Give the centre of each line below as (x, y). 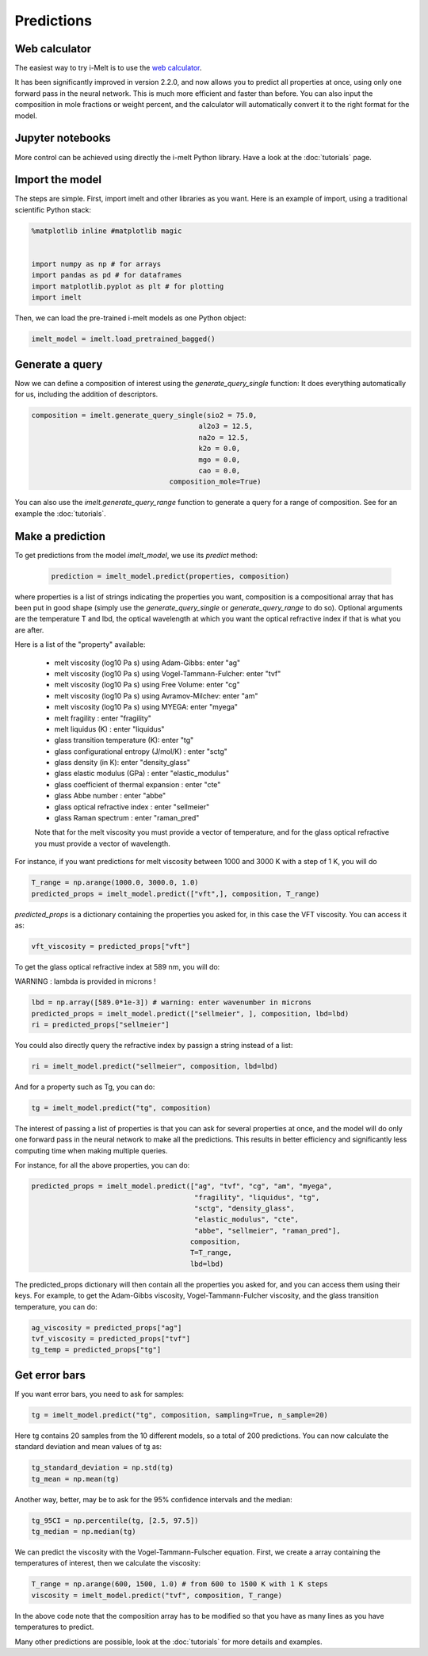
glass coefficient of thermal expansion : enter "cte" (138, 784)
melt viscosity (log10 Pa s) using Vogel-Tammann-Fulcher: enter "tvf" (168, 673)
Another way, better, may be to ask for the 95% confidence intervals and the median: (153, 1499)
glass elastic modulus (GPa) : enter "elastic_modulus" (142, 774)
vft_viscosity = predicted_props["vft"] (111, 946)
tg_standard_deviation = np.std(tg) (103, 1468)
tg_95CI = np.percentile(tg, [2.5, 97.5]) (115, 1520)
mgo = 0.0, (220, 459)
